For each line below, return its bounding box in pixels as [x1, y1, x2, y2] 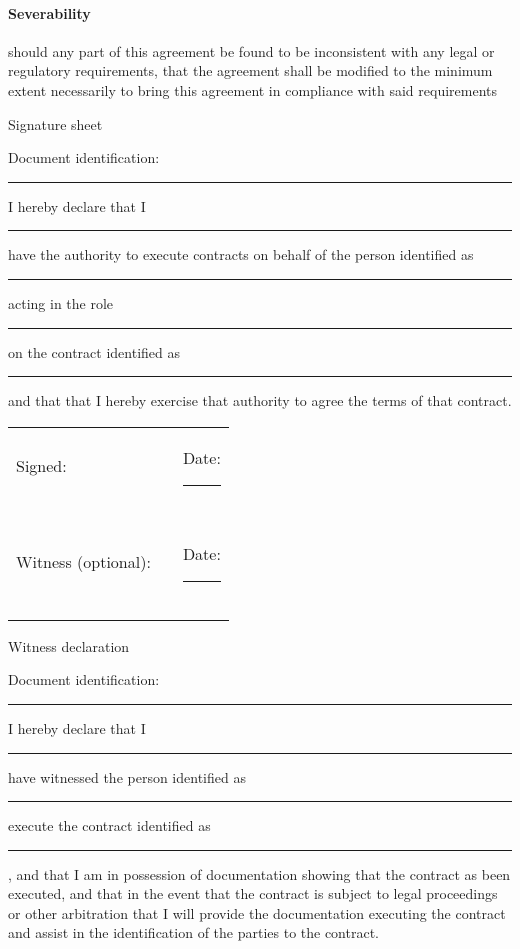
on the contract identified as [8, 341, 181, 362]
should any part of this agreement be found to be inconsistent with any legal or [8, 40, 495, 61]
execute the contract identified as [8, 815, 211, 836]
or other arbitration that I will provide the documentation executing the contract [8, 902, 506, 923]
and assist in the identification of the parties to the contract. [8, 922, 379, 943]
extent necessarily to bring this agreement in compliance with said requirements [8, 79, 497, 100]
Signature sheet [8, 113, 103, 134]
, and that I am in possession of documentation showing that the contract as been [8, 863, 511, 884]
